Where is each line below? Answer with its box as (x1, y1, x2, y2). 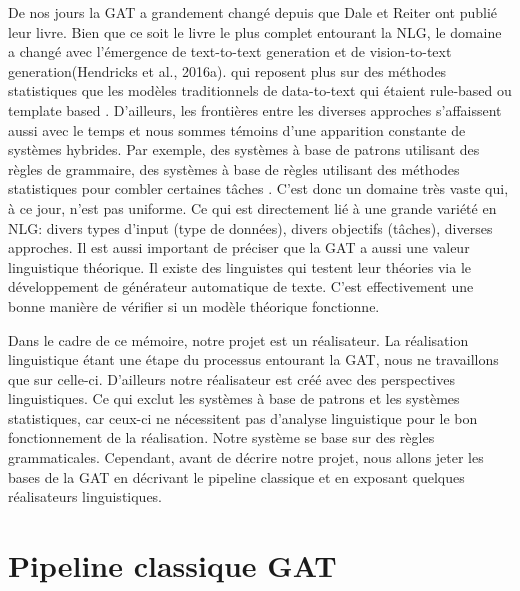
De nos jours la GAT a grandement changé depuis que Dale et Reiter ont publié (8, 2, 498, 22)
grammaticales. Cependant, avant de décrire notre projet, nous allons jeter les (8, 447, 484, 468)
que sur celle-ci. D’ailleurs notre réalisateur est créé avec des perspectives (8, 368, 455, 389)
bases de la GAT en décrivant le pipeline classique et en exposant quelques (8, 466, 465, 487)
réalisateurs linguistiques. (8, 486, 163, 507)
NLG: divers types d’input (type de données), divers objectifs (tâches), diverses (8, 217, 493, 238)
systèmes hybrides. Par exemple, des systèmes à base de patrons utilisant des (8, 139, 480, 160)
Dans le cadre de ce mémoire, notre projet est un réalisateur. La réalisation (8, 329, 469, 350)
